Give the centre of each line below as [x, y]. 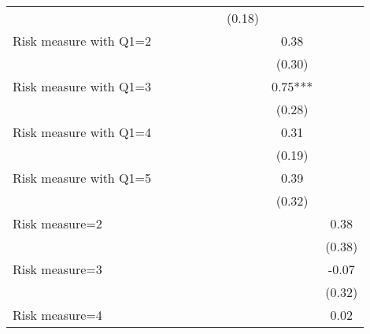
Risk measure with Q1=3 [82, 86]
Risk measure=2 [57, 223]
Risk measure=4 [57, 315]
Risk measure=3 [57, 269]
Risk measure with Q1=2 [82, 41]
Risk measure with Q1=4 [82, 132]
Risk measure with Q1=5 [82, 178]
